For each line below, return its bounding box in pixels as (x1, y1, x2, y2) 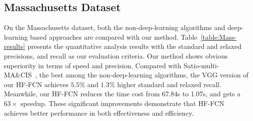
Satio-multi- (183, 60, 219, 70)
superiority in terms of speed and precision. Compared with (4, 60, 181, 70)
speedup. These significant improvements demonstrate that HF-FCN (20, 98, 225, 108)
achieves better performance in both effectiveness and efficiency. (4, 107, 194, 118)
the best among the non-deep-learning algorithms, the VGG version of (39, 70, 249, 80)
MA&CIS (4, 70, 32, 80)
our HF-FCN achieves (4, 79, 69, 89)
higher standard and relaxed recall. (117, 79, 221, 89)
